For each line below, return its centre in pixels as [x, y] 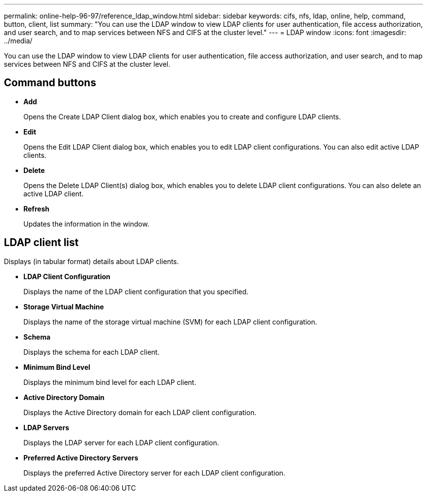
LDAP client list [41, 243]
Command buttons [50, 83]
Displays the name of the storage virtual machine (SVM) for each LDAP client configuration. [170, 322]
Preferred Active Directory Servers [81, 458]
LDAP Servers [46, 427]
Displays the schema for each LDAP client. [92, 352]
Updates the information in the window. [87, 224]
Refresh [37, 209]
